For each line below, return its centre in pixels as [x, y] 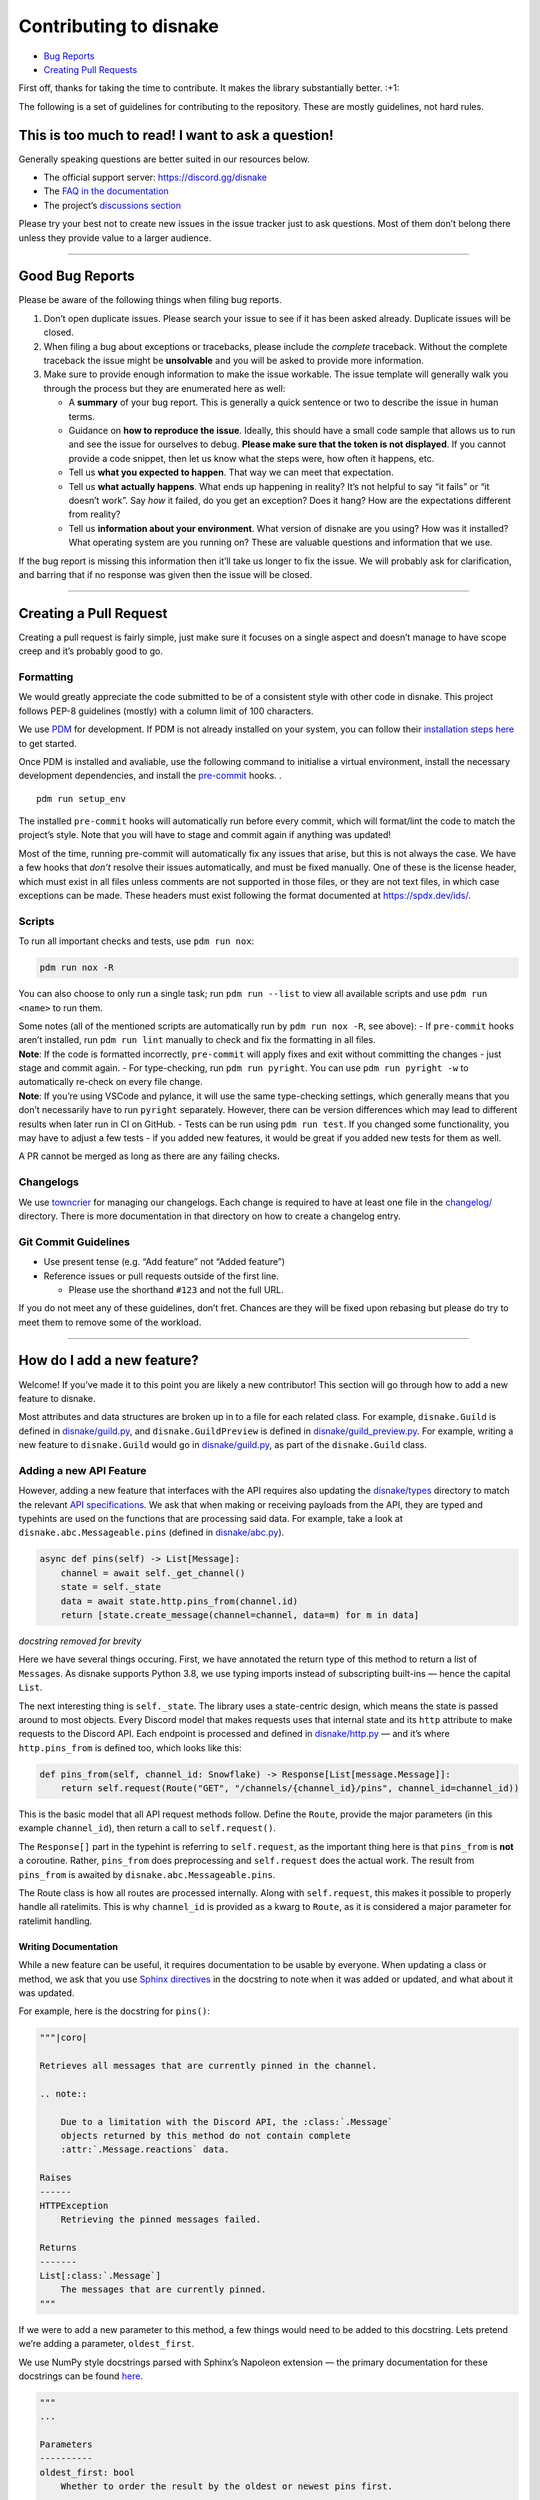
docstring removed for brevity [80, 1641]
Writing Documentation [68, 1946]
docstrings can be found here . [81, 2376]
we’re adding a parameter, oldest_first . [106, 2344]
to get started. [47, 743]
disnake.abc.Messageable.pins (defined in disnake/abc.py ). [151, 1532]
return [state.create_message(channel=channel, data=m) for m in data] [240, 1615]
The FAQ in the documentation [106, 191]
